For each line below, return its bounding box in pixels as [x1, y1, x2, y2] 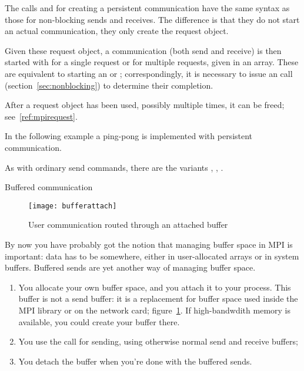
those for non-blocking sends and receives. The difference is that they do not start [5, 13, 300, 25]
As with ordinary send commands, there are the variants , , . [5, 161, 223, 173]
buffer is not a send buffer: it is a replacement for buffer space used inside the [18, 292, 298, 305]
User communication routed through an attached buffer [28, 218, 228, 231]
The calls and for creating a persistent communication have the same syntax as [5, 2, 290, 14]
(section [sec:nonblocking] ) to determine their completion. [5, 79, 213, 91]
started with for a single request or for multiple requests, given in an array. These [5, 56, 299, 68]
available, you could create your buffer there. [18, 315, 180, 328]
